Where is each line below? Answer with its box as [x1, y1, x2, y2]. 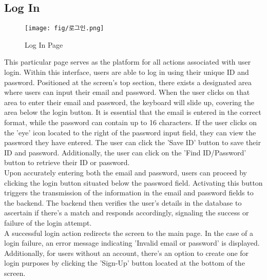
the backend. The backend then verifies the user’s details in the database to [4, 197, 242, 208]
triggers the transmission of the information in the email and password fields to [4, 187, 254, 198]
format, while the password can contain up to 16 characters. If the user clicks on [4, 117, 257, 128]
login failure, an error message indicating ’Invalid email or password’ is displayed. [4, 237, 260, 248]
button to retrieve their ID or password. [4, 157, 130, 168]
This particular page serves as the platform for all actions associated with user [4, 56, 251, 67]
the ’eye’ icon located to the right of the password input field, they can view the [4, 127, 256, 137]
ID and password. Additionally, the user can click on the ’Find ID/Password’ [4, 147, 246, 157]
